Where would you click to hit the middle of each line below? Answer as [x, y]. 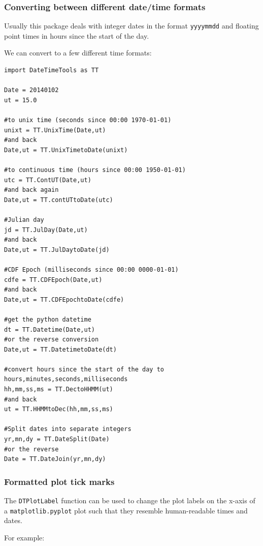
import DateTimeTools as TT [52, 70]
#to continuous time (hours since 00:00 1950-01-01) [95, 170]
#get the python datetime [48, 319]
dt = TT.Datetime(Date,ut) [50, 329]
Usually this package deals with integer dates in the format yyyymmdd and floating [131, 26]
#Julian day [24, 220]
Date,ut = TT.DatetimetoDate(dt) [60, 349]
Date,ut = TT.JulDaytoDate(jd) [57, 250]
